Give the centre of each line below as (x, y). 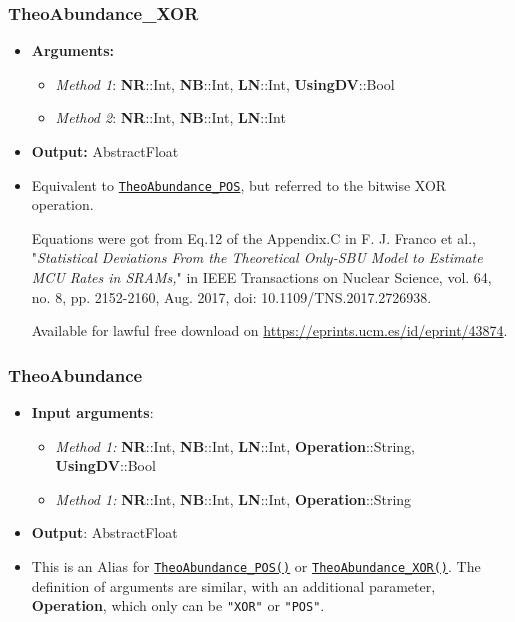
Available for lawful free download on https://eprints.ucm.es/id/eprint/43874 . (269, 330)
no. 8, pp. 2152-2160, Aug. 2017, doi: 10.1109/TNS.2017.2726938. (231, 296)
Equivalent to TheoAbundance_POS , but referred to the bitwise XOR (239, 184)
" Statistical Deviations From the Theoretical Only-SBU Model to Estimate (257, 257)
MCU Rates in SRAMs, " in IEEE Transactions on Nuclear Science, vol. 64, (261, 277)
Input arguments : (92, 412)
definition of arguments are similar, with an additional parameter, (233, 585)
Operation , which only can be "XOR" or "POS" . (178, 605)
